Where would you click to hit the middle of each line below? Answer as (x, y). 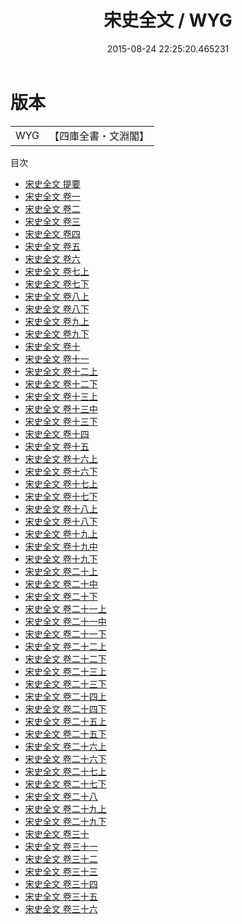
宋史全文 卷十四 (57, 433)
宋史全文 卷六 (52, 258)
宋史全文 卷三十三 (61, 871)
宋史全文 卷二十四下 (65, 708)
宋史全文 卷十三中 (61, 408)
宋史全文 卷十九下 (61, 558)
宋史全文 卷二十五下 (65, 733)
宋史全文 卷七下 (57, 283)
